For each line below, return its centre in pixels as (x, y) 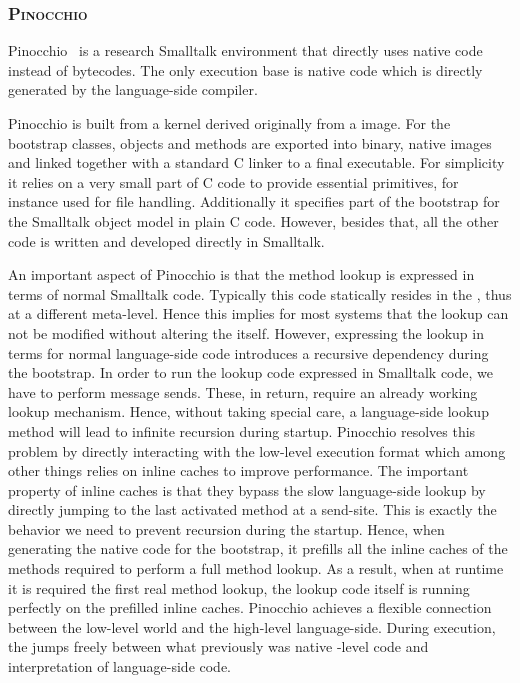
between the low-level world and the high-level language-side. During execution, (252, 626)
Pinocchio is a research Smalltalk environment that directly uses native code (245, 50)
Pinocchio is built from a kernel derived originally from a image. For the (229, 123)
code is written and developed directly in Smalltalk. (166, 240)
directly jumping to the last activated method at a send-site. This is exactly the (252, 509)
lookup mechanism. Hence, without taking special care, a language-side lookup (248, 411)
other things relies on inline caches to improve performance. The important (238, 470)
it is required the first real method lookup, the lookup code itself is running (239, 587)
